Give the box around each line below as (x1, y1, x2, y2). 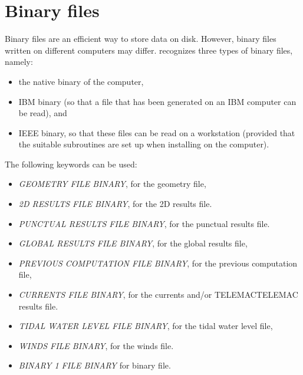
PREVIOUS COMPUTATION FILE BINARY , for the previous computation (18, 256, 298, 269)
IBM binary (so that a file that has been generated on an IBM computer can (18, 95, 297, 107)
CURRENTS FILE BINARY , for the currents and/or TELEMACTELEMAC (18, 288, 298, 301)
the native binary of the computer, (18, 75, 144, 87)
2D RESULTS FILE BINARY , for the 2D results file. (18, 198, 212, 210)
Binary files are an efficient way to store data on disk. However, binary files (5, 32, 276, 45)
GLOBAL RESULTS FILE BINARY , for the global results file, (18, 237, 248, 249)
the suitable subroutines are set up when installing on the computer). (18, 138, 269, 150)
